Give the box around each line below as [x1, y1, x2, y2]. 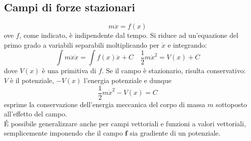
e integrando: [167, 39, 207, 50]
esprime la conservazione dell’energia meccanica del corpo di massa [4, 99, 205, 109]
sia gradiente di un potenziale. [130, 128, 221, 138]
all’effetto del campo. [4, 109, 67, 119]
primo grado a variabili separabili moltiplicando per [4, 39, 160, 50]
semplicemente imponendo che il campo [4, 128, 123, 138]
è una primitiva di [42, 65, 96, 76]
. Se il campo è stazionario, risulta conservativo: [102, 65, 246, 76]
